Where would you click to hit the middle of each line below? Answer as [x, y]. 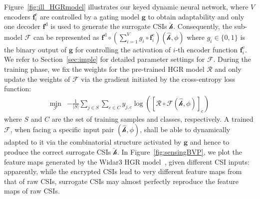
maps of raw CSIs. [32, 191]
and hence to [210, 142]
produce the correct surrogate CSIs [58, 151]
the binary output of [35, 49]
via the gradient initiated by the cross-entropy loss [158, 79]
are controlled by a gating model [90, 16]
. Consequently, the [203, 26]
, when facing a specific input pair [62, 129]
